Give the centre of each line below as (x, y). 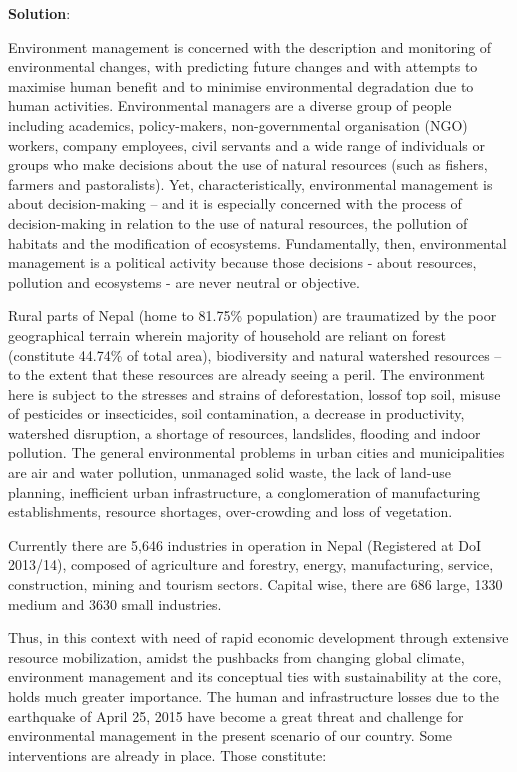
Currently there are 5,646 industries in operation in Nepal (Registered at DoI (245, 544)
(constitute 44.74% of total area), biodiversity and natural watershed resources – (255, 354)
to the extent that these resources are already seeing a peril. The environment (246, 374)
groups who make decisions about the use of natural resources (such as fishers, (248, 164)
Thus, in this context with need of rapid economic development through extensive (258, 637)
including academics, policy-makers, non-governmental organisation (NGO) (238, 124)
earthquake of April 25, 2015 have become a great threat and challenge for (236, 715)
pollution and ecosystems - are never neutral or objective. (184, 281)
